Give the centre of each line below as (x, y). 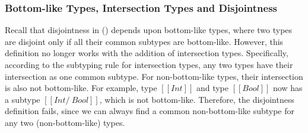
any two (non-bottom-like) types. (65, 122)
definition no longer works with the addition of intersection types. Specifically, (147, 53)
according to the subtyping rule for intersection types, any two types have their (149, 64)
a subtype (23, 99)
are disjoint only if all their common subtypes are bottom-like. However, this (144, 41)
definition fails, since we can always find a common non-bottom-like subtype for (150, 111)
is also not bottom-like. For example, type (81, 88)
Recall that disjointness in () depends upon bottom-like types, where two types (149, 30)
